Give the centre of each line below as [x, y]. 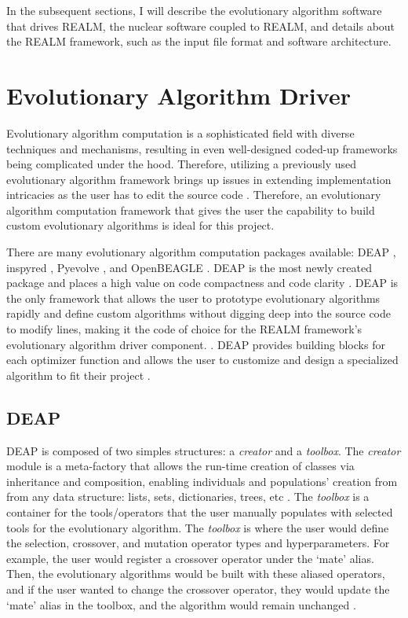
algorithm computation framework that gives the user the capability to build [191, 210]
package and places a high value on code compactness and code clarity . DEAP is [202, 283]
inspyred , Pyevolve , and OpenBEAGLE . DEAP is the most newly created [189, 267]
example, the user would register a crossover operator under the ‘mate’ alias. [190, 558]
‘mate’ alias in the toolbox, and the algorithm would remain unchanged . [181, 604]
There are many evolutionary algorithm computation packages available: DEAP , [201, 252]
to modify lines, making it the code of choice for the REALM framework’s [184, 329]
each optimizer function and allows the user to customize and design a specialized [202, 360]
